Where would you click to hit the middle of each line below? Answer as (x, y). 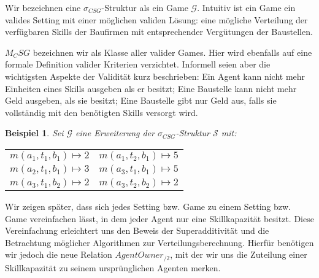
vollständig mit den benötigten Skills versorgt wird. (102, 112)
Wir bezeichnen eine (43, 7)
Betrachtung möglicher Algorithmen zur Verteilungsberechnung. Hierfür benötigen (159, 242)
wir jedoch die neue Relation (59, 254)
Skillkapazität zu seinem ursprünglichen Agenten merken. (113, 267)
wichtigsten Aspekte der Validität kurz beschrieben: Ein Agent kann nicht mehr (155, 76)
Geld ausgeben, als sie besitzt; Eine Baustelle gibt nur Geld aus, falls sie (141, 100)
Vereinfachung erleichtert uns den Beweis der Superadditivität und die (137, 230)
